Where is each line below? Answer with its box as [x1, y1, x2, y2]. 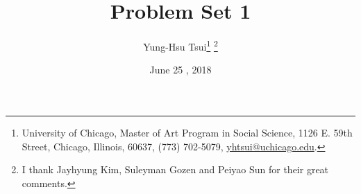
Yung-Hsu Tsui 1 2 [143, 37, 218, 53]
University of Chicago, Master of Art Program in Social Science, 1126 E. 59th [22, 125, 353, 139]
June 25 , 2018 [149, 62, 212, 77]
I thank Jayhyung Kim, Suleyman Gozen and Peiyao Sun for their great [22, 162, 329, 177]
